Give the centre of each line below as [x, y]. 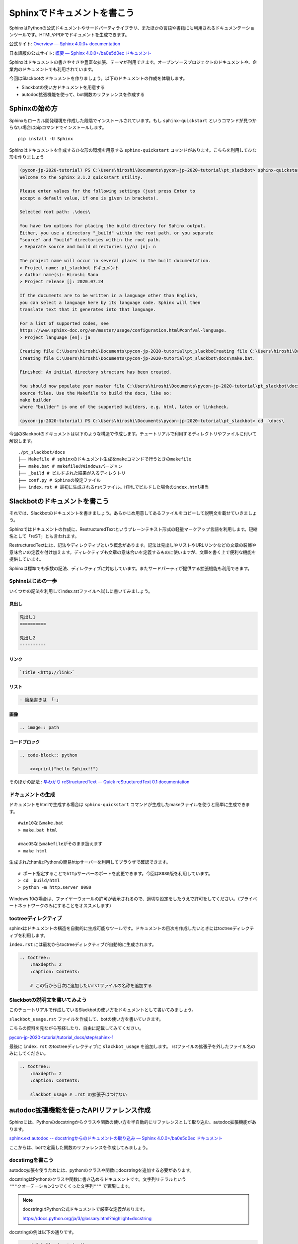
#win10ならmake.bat [41, 823]
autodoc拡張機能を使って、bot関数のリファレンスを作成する [83, 94]
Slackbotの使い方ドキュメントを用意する [63, 88]
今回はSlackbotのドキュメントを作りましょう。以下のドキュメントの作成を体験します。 [98, 78]
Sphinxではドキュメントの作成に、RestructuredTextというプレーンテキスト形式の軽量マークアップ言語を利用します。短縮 [133, 529]
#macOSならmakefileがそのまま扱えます [60, 844]
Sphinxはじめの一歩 [33, 581]
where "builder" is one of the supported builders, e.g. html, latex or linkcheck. [124, 407]
